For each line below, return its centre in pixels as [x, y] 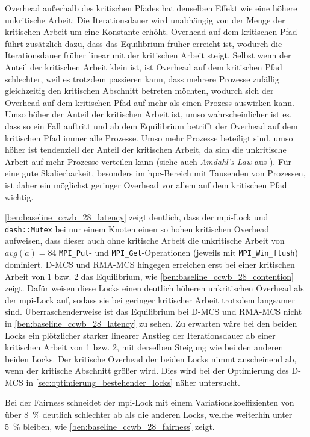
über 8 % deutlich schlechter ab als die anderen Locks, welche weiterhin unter [149, 414]
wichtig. [19, 197]
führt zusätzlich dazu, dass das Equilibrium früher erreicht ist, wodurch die [144, 43]
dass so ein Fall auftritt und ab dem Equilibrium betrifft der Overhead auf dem [151, 126]
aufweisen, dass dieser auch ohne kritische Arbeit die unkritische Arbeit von [145, 240]
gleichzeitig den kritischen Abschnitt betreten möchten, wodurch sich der [139, 91]
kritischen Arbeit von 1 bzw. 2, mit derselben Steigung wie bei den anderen [144, 347]
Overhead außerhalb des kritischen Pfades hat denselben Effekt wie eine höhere [151, 8]
